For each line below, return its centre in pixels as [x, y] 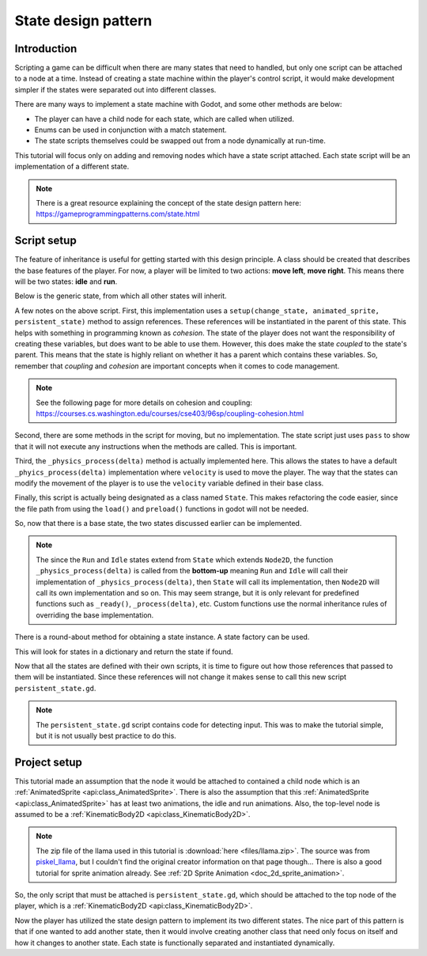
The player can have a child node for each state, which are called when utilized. [164, 119]
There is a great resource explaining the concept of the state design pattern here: [169, 202]
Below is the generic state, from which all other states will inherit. [121, 296]
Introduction [46, 49]
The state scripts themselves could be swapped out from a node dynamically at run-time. [180, 141]
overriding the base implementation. [95, 615]
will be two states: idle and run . [66, 282]
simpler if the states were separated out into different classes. [115, 89]
